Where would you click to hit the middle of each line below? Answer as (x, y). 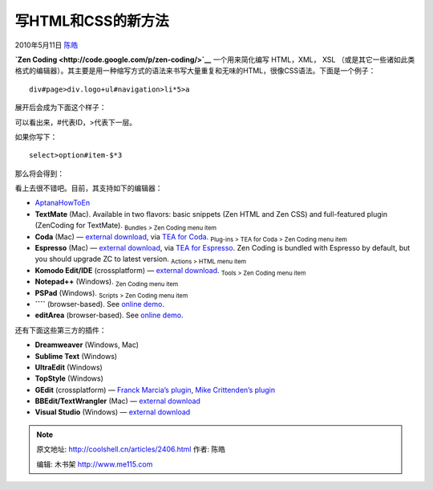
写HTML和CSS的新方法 (92, 21)
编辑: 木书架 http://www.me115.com (95, 464)
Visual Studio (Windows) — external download (113, 412)
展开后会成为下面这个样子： (61, 108)
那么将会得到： (39, 174)
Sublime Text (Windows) (76, 356)
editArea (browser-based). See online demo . (109, 315)
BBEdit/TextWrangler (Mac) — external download (117, 401)
